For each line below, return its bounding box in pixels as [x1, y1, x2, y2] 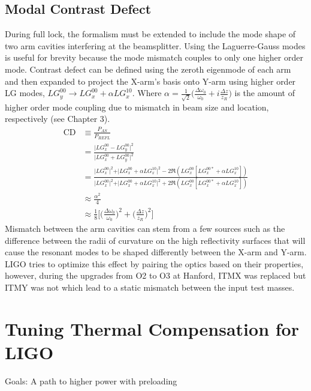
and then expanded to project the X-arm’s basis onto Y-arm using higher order [5, 74, 296, 87]
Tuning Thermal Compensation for [5, 316, 299, 341]
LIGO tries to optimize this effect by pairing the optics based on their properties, [5, 257, 304, 270]
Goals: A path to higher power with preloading [5, 374, 177, 387]
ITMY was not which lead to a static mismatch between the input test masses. [5, 280, 295, 293]
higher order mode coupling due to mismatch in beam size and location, [5, 100, 269, 113]
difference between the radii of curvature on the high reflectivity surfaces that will [5, 234, 306, 246]
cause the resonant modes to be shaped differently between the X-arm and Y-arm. [5, 246, 307, 258]
